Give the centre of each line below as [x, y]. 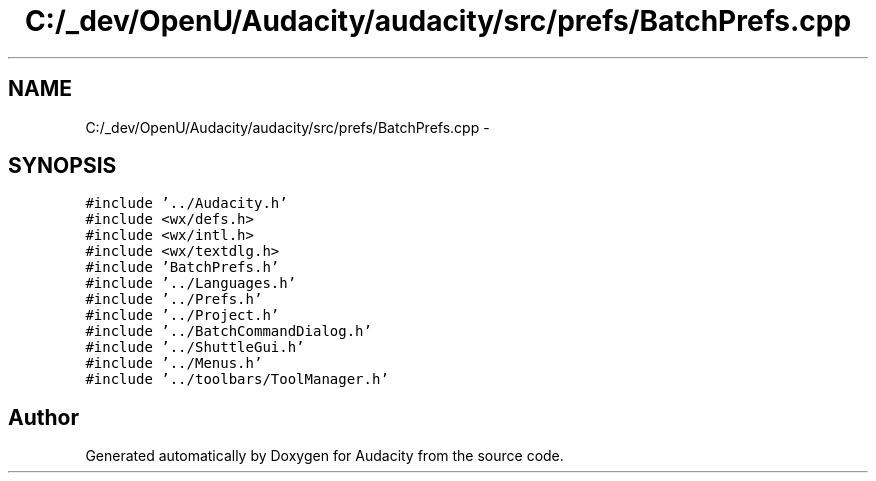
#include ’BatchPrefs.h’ [182, 267]
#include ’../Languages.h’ [191, 283]
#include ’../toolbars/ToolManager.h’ [237, 379]
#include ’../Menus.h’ [174, 363]
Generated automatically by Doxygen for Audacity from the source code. [324, 456]
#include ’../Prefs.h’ [174, 299]
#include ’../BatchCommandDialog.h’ [228, 331]
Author [43, 417]
